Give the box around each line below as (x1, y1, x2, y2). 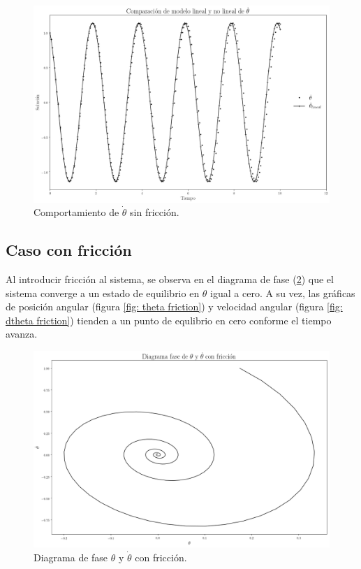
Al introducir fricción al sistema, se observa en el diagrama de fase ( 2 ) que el (6, 271, 334, 286)
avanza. (6, 326, 38, 341)
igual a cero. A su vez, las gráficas (210, 285, 355, 300)
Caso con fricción (6, 239, 132, 261)
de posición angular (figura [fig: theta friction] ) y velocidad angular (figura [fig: (6, 299, 343, 314)
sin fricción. (130, 205, 179, 219)
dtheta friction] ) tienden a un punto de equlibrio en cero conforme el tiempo (6, 312, 332, 327)
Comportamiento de (34, 205, 119, 219)
